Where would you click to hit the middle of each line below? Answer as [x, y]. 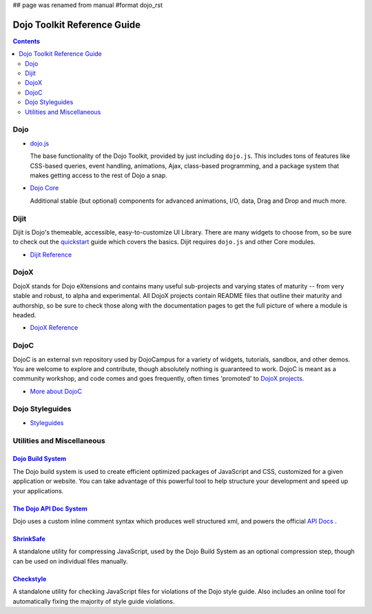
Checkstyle [30, 579]
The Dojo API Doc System [50, 508]
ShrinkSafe [29, 539]
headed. [24, 315]
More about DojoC [56, 391]
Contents [27, 41]
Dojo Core [44, 188]
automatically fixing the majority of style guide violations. [94, 601]
